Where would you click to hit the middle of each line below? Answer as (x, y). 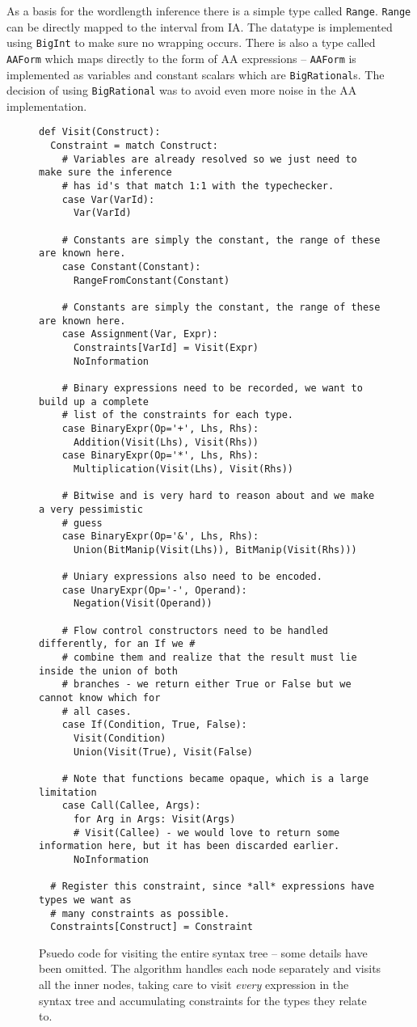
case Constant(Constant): (131, 267)
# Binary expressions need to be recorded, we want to (212, 388)
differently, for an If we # (117, 644)
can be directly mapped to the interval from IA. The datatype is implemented (200, 26)
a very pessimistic (91, 509)
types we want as (85, 900)
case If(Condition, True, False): (154, 725)
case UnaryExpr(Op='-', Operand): (154, 590)
